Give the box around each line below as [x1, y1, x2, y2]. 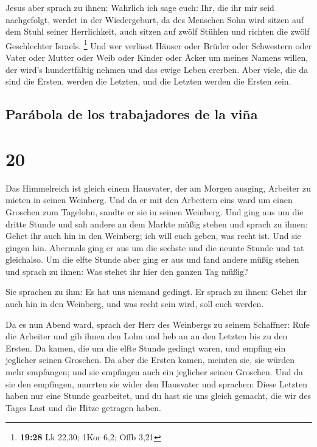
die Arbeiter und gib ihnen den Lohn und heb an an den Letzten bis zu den [5, 330, 288, 342]
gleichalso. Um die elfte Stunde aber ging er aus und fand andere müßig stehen [5, 253, 299, 266]
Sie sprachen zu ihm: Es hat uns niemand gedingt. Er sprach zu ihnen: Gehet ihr [5, 285, 307, 298]
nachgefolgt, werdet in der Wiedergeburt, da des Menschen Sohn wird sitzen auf [5, 13, 304, 26]
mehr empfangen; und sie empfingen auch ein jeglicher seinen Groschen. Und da [5, 366, 303, 378]
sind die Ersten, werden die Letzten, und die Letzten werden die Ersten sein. [5, 75, 291, 88]
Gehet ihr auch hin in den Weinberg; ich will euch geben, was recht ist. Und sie [5, 229, 301, 242]
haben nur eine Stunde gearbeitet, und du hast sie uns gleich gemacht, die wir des [5, 389, 312, 402]
